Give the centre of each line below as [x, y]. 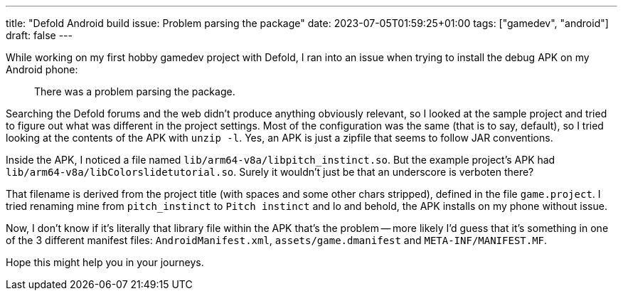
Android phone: [42, 69]
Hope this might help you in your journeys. [105, 262]
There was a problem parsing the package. [135, 91]
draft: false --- [39, 35]
